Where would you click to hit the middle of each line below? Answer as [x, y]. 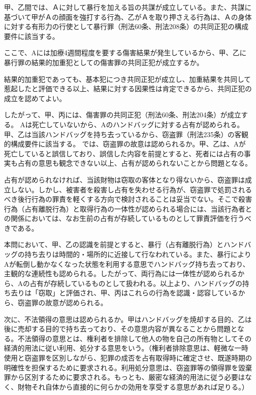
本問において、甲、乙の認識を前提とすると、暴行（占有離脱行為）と [114, 244]
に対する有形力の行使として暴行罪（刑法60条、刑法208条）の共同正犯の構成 [126, 26]
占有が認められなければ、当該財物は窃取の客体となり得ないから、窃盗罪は [125, 179]
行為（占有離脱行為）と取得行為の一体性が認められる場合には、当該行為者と [128, 208]
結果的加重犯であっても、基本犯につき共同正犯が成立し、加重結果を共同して [128, 79]
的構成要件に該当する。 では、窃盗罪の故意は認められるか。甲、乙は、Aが [125, 144]
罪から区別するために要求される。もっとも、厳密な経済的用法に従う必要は [125, 377]
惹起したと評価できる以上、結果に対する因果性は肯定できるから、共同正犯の [128, 89]
